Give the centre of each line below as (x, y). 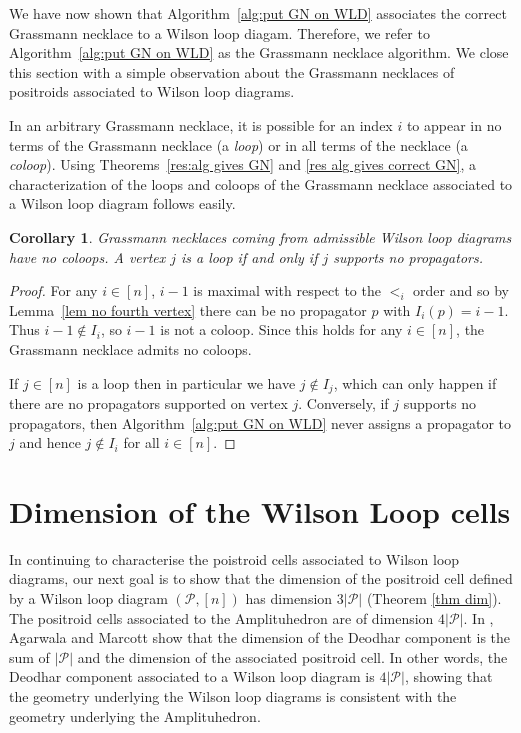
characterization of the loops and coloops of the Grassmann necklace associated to (261, 183)
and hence (50, 442)
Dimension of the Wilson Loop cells (260, 510)
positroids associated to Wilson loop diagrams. (152, 91)
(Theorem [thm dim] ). (434, 598)
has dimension (289, 598)
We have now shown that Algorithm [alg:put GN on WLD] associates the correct (258, 13)
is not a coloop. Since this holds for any (281, 329)
